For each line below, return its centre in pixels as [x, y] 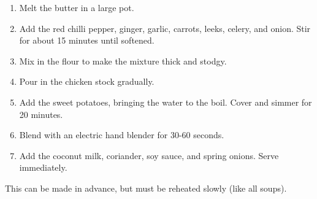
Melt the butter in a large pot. [77, 7]
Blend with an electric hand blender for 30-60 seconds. [122, 135]
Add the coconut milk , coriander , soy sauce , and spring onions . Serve [149, 155]
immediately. [43, 167]
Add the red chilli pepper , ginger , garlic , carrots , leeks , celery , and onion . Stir [165, 28]
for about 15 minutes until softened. [87, 40]
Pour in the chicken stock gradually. [87, 81]
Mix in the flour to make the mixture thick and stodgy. [123, 60]
